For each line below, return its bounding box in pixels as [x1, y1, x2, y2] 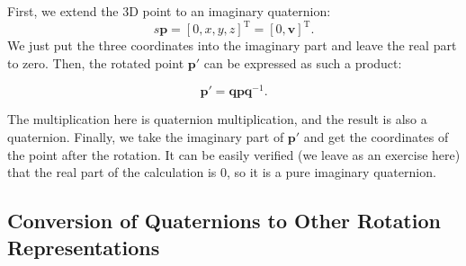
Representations [7, 233, 160, 261]
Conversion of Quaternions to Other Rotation [7, 207, 441, 235]
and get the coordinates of [303, 127, 449, 146]
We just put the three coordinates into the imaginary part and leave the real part [7, 36, 457, 55]
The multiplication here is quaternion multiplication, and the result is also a [7, 110, 427, 129]
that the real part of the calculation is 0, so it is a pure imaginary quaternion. [7, 163, 436, 182]
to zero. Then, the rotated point [7, 53, 184, 72]
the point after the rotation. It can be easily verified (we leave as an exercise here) [7, 145, 461, 164]
